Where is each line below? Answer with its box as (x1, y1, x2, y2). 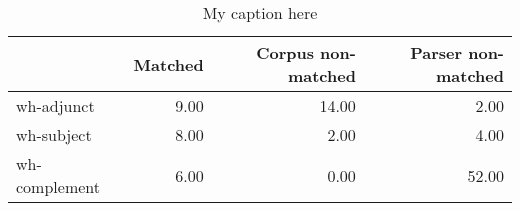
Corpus (256, 41, 314, 64)
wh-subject (16, 123, 92, 146)
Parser (410, 41, 463, 64)
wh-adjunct (16, 94, 95, 117)
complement (16, 175, 100, 198)
